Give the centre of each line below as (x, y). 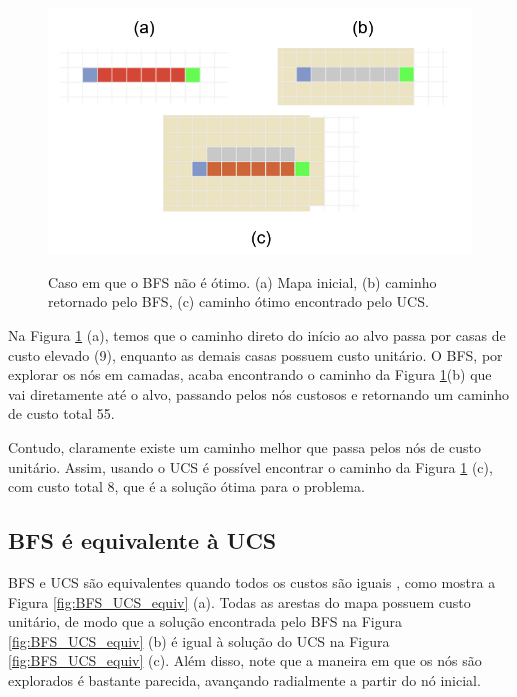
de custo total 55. (61, 413)
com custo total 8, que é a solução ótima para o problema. (186, 486)
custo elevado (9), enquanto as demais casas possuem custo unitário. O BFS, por (255, 354)
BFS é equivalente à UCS (142, 540)
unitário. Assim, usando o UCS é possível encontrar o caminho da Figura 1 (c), (250, 466)
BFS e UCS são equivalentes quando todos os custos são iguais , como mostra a (252, 581)
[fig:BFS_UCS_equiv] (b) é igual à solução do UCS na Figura (199, 640)
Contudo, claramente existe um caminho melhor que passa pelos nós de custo (244, 447)
